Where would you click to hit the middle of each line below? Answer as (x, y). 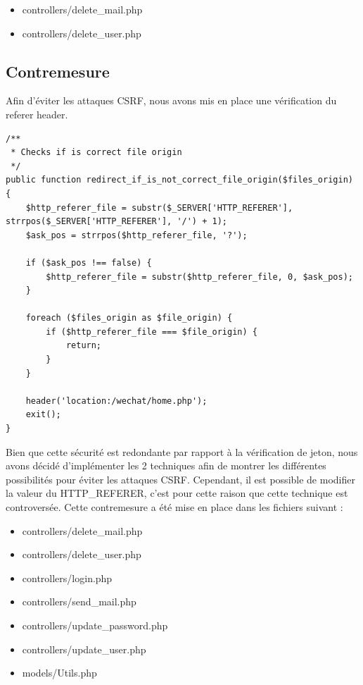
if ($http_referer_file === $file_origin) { (152, 332)
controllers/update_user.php (84, 649)
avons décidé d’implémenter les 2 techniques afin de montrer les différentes (166, 465)
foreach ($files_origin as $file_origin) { (129, 318)
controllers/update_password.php (95, 625)
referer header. (37, 114)
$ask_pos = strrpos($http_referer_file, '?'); (136, 235)
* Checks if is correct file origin (96, 153)
